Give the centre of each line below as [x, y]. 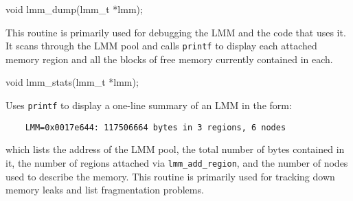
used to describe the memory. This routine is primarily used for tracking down [170, 176]
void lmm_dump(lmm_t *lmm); [74, 9]
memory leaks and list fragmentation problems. [105, 190]
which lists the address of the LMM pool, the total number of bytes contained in [175, 149]
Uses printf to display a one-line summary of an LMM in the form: [149, 105]
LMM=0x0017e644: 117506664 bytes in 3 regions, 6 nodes [156, 127]
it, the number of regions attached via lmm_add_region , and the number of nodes [177, 162]
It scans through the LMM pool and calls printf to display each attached [161, 46]
